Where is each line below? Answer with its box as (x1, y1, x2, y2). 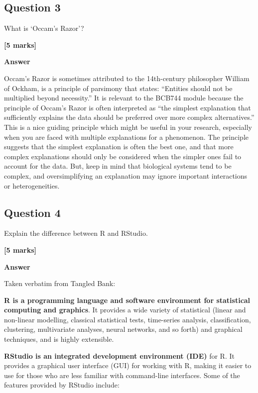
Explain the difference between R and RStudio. (4, 228, 148, 238)
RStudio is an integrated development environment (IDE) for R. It (4, 350, 235, 361)
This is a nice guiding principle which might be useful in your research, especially (4, 121, 252, 132)
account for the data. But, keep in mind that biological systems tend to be (4, 161, 232, 171)
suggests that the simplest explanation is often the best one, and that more (4, 141, 234, 152)
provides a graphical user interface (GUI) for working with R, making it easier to (4, 360, 252, 371)
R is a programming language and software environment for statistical (4, 295, 251, 305)
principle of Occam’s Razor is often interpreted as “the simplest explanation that (4, 102, 251, 112)
